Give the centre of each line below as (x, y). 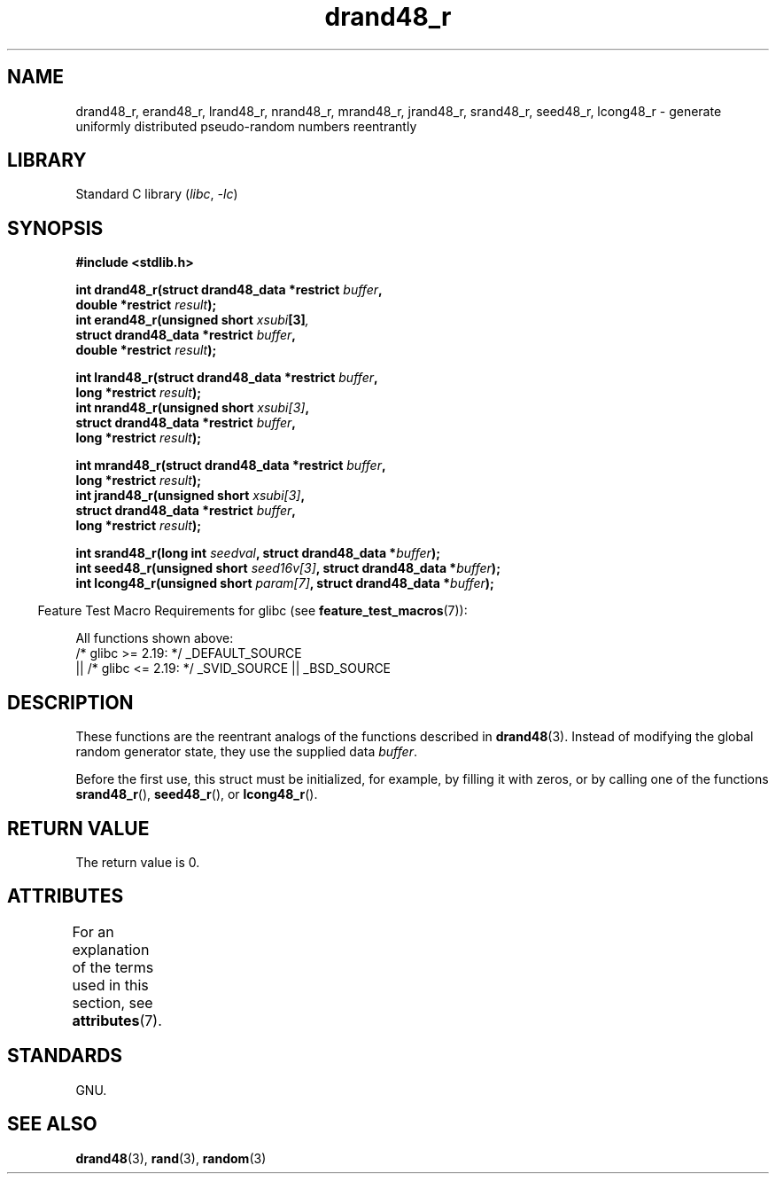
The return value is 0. (138, 862)
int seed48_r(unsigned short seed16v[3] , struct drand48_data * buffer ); (288, 568)
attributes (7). (117, 1020)
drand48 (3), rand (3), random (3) (171, 1158)
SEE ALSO (52, 1124)
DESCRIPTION (70, 702)
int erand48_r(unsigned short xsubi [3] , (192, 320)
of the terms (113, 967)
